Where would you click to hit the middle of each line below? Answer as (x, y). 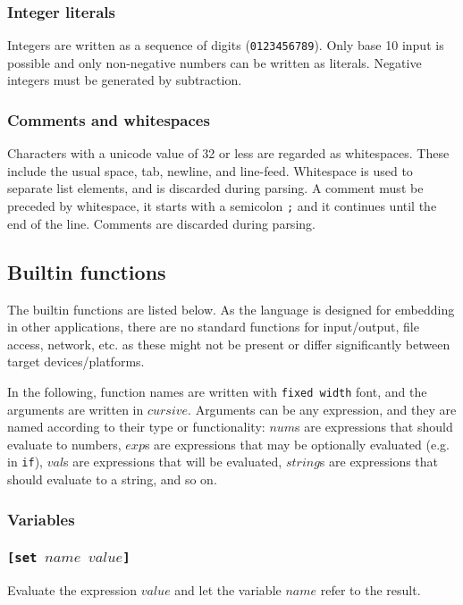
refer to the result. (370, 590)
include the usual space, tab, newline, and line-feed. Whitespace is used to (210, 170)
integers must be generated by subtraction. (125, 80)
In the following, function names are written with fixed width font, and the (217, 391)
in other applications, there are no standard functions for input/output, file (213, 327)
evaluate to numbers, (64, 444)
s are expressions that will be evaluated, (173, 462)
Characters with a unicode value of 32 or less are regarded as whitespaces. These (228, 153)
